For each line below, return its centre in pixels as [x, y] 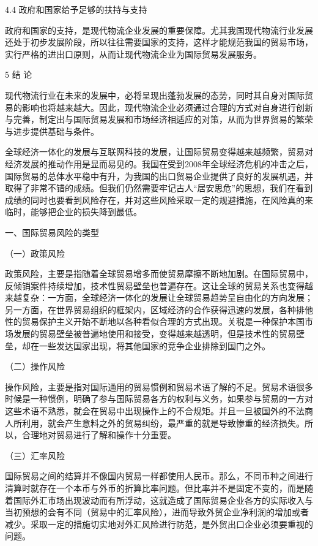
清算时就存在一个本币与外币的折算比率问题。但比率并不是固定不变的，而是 [155, 488]
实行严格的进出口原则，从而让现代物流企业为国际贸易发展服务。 [133, 54]
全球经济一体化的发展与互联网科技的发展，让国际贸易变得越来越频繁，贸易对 [159, 152]
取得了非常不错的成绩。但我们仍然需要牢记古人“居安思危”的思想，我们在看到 [159, 188]
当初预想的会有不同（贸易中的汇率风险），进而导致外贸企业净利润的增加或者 [157, 512]
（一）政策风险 [35, 253]
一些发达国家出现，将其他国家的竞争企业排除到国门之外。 [154, 345]
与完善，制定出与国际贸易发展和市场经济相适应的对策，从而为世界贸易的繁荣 [159, 119]
